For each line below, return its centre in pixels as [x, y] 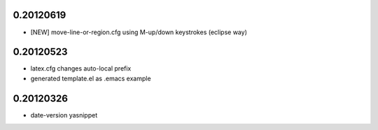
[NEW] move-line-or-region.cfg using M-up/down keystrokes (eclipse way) [139, 32]
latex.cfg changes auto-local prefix [81, 68]
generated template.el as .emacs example [91, 78]
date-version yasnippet [64, 115]
